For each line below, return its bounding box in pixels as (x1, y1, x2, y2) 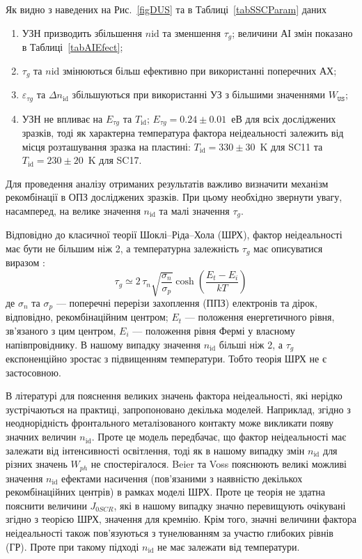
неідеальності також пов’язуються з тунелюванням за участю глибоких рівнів (6, 526, 333, 540)
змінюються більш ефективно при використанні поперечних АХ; (62, 63, 337, 77)
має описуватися (253, 241, 323, 256)
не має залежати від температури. (157, 539, 300, 553)
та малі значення (159, 203, 230, 217)
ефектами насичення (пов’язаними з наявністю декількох (61, 470, 303, 485)
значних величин (6, 429, 77, 444)
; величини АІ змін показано (232, 25, 353, 40)
